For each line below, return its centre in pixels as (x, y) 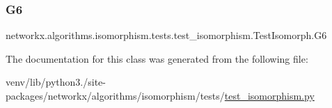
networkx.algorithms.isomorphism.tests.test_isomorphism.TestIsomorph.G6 (166, 35)
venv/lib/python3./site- (56, 82)
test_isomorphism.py (269, 95)
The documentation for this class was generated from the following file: (157, 58)
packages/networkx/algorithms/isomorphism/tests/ (115, 95)
